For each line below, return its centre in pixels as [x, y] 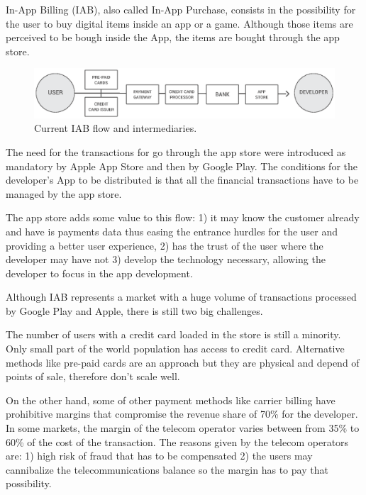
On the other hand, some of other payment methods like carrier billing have [171, 400]
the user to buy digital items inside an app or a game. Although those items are [179, 23]
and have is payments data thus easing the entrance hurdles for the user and [172, 231]
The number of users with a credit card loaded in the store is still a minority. [173, 334]
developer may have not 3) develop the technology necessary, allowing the [166, 259]
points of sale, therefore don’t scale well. [93, 376]
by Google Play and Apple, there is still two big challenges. [134, 310]
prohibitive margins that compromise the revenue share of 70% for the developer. [182, 414]
